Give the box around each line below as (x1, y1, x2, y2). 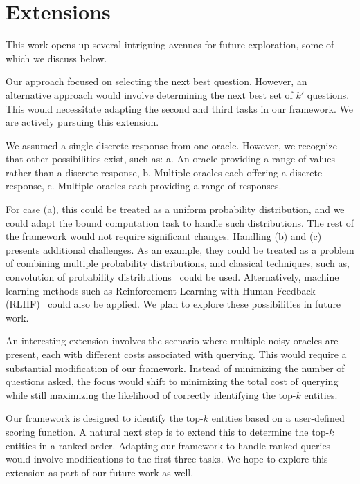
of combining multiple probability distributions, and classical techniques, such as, (6, 256, 350, 270)
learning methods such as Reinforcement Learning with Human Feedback (6, 283, 316, 297)
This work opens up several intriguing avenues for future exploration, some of (6, 37, 334, 52)
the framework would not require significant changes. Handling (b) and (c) (6, 229, 322, 243)
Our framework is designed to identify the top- (6, 411, 204, 425)
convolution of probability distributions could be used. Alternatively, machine (6, 270, 339, 284)
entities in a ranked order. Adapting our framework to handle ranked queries (6, 438, 331, 452)
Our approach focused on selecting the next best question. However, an (6, 74, 307, 89)
